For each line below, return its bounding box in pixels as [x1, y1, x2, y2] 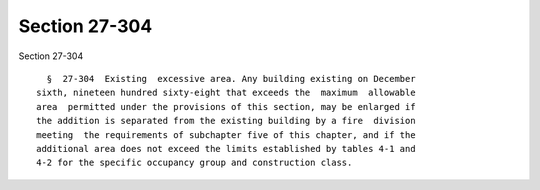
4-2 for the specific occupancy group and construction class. [36, 157, 353, 169]
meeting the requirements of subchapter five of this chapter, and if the [36, 129, 416, 140]
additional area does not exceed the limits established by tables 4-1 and [36, 143, 416, 154]
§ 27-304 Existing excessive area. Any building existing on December [46, 73, 416, 84]
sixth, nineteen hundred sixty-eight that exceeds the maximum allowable [36, 87, 416, 99]
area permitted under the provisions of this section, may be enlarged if [36, 101, 416, 112]
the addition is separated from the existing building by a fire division [36, 115, 416, 127]
